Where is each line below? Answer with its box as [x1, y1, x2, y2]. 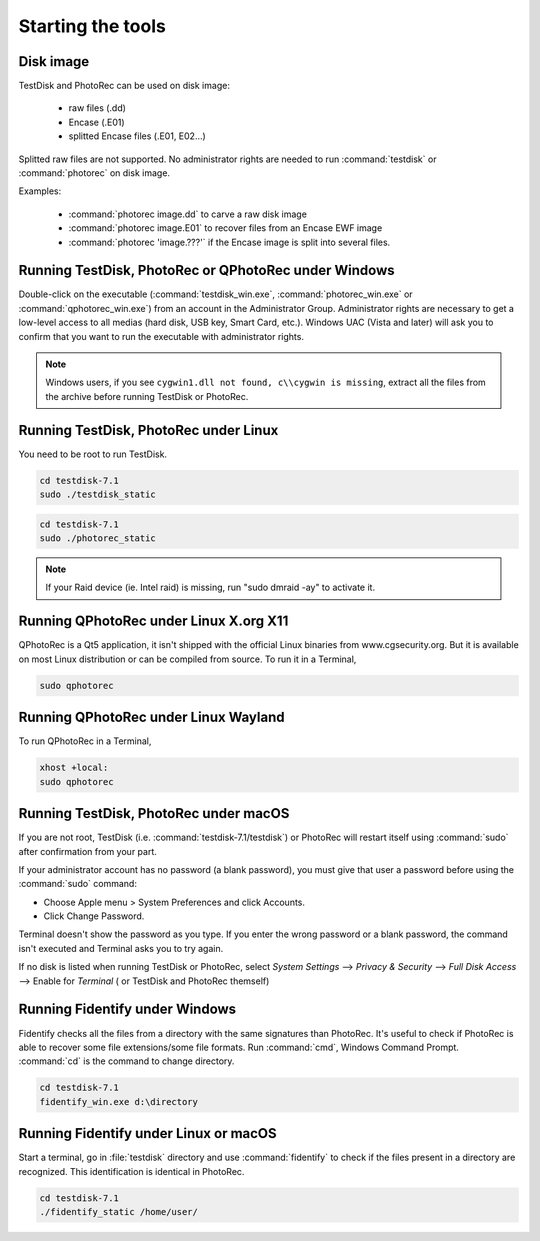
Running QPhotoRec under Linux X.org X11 [18, 613, 289, 630]
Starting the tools [18, 15, 167, 37]
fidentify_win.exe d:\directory [39, 1096, 199, 1107]
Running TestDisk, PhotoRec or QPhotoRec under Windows [18, 262, 395, 279]
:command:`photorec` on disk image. [18, 167, 170, 179]
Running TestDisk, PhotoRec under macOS [18, 805, 290, 822]
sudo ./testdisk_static [39, 489, 157, 500]
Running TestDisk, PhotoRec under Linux [18, 421, 279, 439]
